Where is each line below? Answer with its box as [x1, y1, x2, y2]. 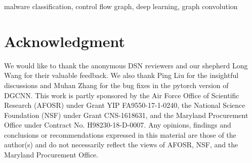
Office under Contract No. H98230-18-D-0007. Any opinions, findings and [4, 119, 231, 130]
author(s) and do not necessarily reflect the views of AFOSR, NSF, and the [4, 139, 238, 150]
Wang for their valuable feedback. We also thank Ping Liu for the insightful [4, 70, 239, 80]
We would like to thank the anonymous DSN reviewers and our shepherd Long [4, 60, 248, 70]
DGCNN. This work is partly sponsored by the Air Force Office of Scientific [4, 90, 239, 100]
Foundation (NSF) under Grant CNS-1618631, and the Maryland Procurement [4, 109, 248, 120]
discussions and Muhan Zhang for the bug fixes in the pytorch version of [4, 79, 229, 90]
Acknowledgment [4, 30, 125, 51]
